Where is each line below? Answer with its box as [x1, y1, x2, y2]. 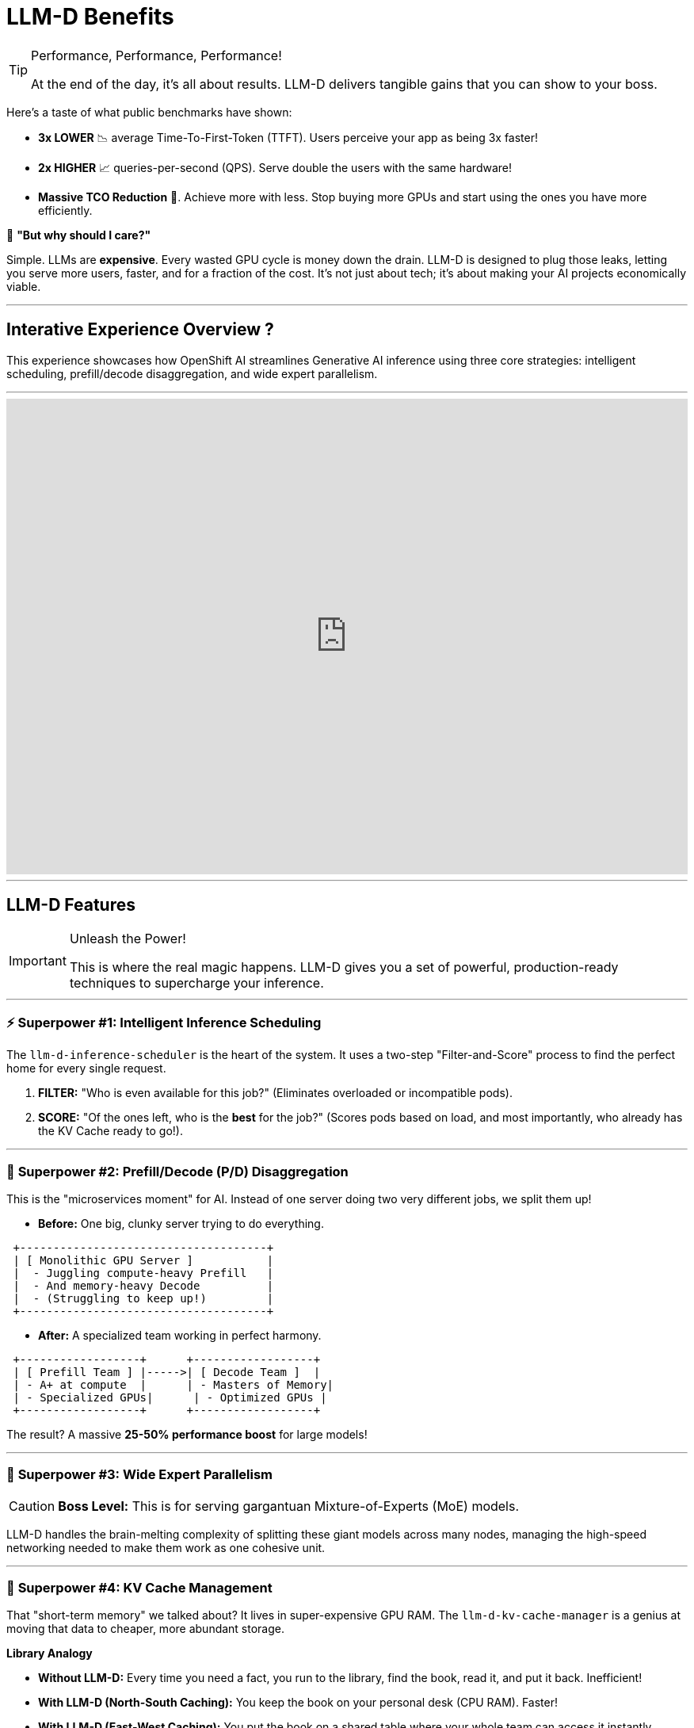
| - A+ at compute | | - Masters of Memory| [13, 1378, 334, 1391]
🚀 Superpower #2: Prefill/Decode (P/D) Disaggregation [6, 1163, 349, 1179]
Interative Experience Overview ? [6, 319, 274, 340]
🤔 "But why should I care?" [6, 227, 151, 242]
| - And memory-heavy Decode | [13, 1279, 274, 1292]
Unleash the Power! [69, 931, 186, 947]
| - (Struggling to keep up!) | [13, 1291, 274, 1305]
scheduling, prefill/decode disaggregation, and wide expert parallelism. [6, 366, 378, 380]
